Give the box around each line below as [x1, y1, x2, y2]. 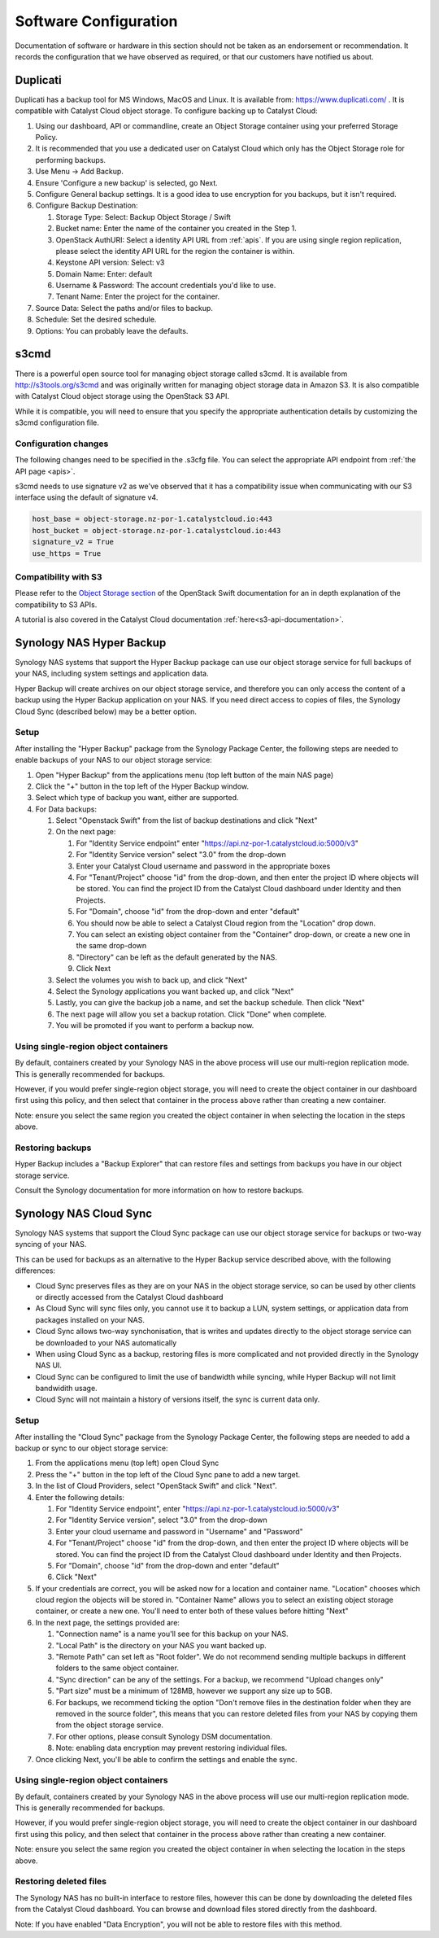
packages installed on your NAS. [35, 1315, 146, 1324]
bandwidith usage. [35, 1384, 98, 1393]
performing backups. [35, 155, 106, 164]
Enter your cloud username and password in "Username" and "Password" [55, 1526, 304, 1536]
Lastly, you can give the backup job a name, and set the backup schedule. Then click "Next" [55, 998, 366, 1008]
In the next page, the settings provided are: [35, 1617, 180, 1627]
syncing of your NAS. [15, 1240, 87, 1249]
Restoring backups [15, 1142, 92, 1153]
